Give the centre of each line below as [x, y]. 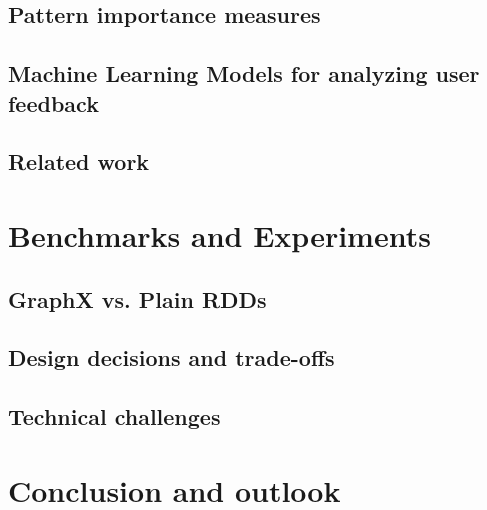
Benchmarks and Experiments [219, 234]
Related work [79, 161]
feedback [53, 102]
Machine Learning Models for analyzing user [244, 73]
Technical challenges [114, 416]
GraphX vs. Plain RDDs [137, 298]
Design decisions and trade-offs [171, 357]
